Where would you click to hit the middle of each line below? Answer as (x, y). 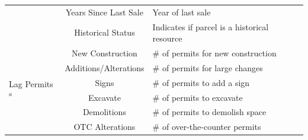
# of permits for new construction (214, 53)
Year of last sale (182, 12)
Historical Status (105, 32)
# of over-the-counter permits (207, 127)
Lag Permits (31, 84)
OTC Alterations (105, 127)
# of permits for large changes (208, 67)
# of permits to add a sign (201, 82)
